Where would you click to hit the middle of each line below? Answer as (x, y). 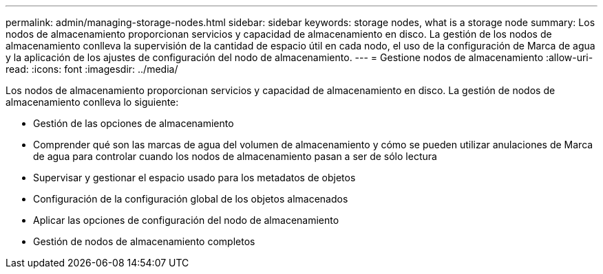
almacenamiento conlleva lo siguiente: (92, 102)
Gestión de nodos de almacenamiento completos (144, 241)
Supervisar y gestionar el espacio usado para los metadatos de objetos (194, 178)
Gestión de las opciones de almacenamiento (134, 123)
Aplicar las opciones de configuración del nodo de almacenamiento (186, 220)
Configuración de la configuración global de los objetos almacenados (191, 199)
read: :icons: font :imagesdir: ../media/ (92, 69)
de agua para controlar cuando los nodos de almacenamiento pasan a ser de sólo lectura (235, 156)
